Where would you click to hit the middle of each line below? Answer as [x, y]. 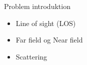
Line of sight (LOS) [46, 23]
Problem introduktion [37, 6]
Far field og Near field [49, 40]
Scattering [31, 56]
